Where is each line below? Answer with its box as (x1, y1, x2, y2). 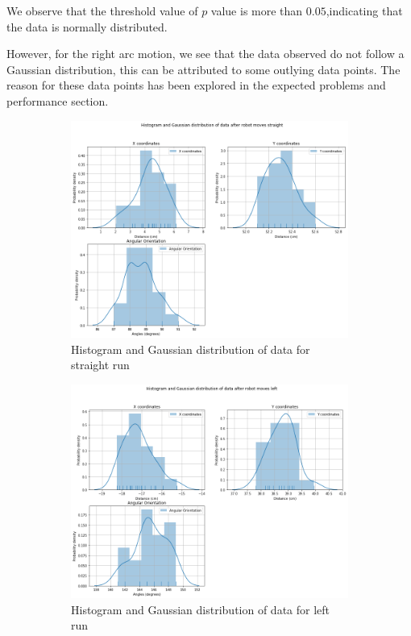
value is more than (210, 2, 303, 19)
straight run (71, 356, 130, 373)
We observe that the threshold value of (6, 2, 198, 19)
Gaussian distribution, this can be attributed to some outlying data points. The (6, 60, 401, 77)
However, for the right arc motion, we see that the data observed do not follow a (6, 45, 405, 62)
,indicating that (326, 2, 403, 19)
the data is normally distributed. (6, 18, 168, 35)
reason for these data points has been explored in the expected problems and (6, 77, 386, 94)
